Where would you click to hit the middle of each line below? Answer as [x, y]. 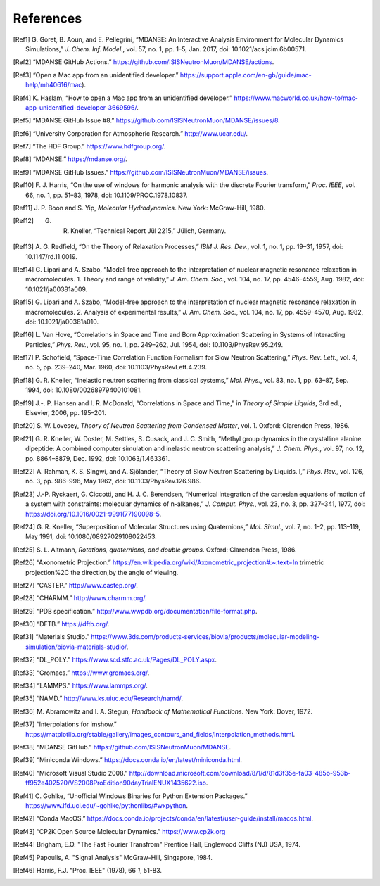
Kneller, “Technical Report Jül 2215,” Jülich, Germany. [148, 230]
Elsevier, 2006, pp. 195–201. [66, 413]
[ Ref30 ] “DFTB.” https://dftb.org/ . [61, 624]
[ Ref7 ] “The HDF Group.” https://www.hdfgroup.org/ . [89, 146]
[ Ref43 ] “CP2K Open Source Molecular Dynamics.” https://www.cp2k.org [119, 831]
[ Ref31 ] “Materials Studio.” [51, 637]
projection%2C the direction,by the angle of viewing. [102, 572]
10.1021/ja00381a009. [57, 289]
